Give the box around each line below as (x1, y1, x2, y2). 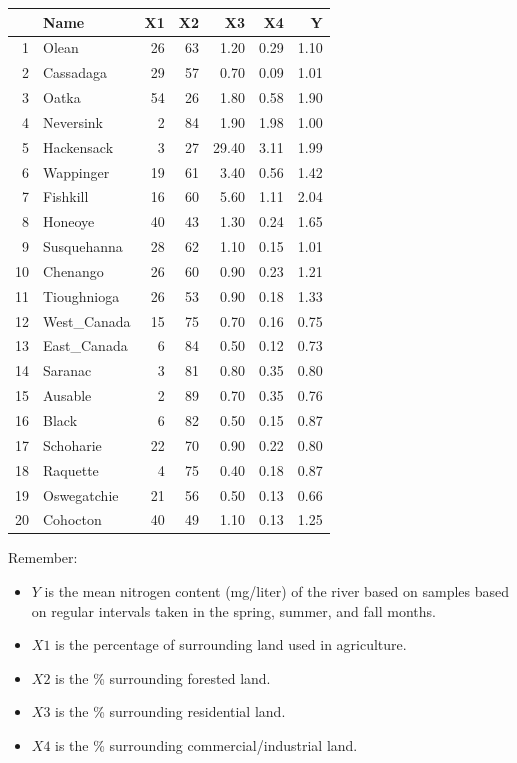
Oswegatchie (43, 484, 119, 505)
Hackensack (43, 136, 114, 157)
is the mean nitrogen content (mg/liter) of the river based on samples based (44, 581, 510, 602)
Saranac (43, 360, 92, 381)
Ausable (43, 385, 92, 406)
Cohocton (43, 509, 102, 530)
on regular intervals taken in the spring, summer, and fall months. (31, 600, 436, 621)
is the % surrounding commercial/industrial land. (55, 735, 358, 756)
